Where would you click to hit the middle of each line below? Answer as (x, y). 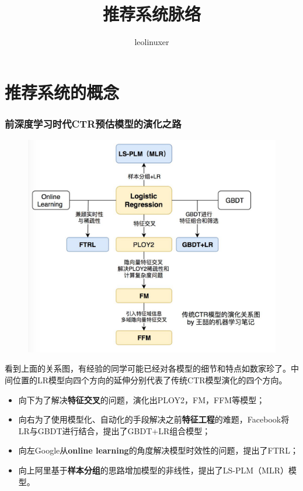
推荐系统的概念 (62, 92)
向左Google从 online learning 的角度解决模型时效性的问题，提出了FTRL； (158, 450)
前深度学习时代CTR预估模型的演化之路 (93, 123)
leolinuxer (152, 42)
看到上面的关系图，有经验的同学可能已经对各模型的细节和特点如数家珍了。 (148, 368)
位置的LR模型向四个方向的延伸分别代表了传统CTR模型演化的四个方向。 (150, 380)
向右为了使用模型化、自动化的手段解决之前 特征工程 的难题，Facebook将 (154, 419)
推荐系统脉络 (151, 14)
